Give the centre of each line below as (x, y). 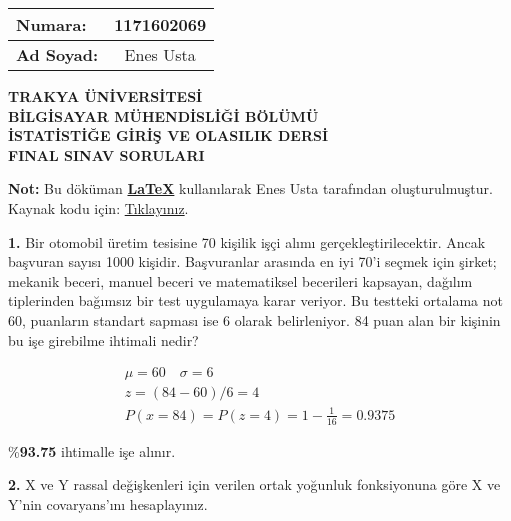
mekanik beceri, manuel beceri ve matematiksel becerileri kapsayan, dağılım (240, 280)
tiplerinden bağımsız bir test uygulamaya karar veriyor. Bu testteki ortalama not (255, 300)
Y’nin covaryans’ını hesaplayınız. (108, 503)
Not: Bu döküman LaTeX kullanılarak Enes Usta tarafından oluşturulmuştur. (250, 188)
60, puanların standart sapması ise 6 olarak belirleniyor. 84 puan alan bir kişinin (254, 319)
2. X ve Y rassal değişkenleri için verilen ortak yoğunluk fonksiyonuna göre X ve (254, 484)
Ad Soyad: (57, 54)
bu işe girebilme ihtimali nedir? (103, 339)
